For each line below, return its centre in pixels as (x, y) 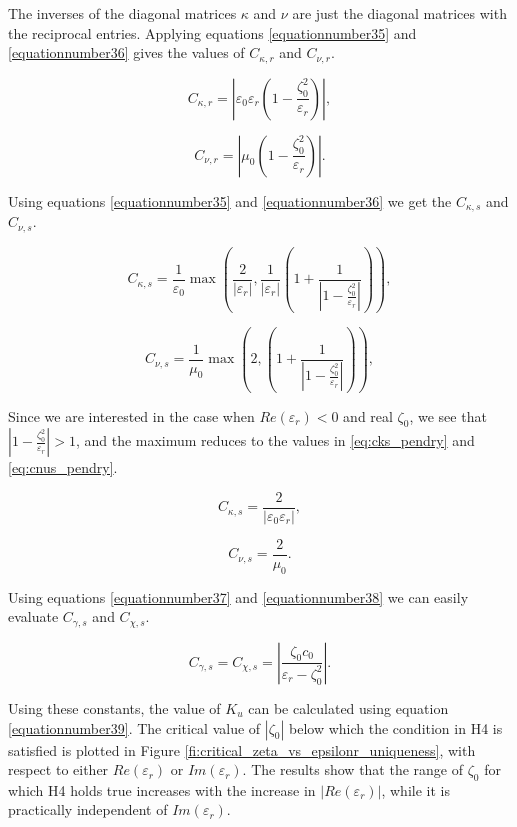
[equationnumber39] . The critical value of (134, 727)
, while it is (415, 789)
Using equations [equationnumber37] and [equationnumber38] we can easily (238, 596)
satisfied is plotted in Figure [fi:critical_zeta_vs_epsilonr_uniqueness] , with (242, 749)
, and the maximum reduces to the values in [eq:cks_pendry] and (275, 440)
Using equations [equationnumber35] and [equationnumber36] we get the (230, 200)
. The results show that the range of (353, 769)
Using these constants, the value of (114, 707)
